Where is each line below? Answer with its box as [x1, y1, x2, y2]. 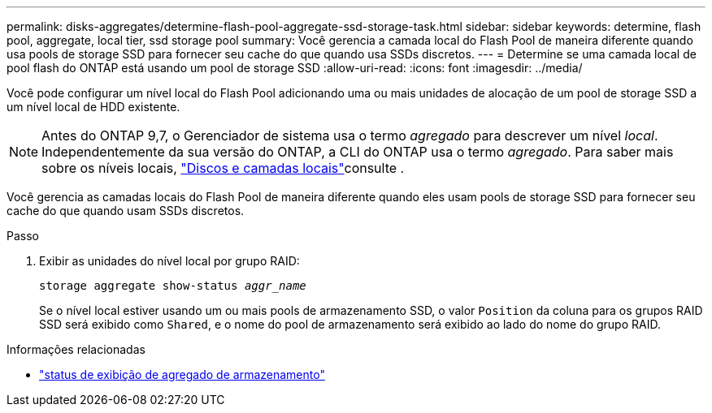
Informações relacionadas [7, 342, 145, 356]
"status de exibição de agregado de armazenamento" [39, 368, 325, 381]
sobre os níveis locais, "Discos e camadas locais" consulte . [41, 160, 405, 176]
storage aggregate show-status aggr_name [39, 279, 306, 292]
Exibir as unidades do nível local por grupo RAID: [39, 254, 300, 268]
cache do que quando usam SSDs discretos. [7, 204, 245, 217]
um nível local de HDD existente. [7, 100, 180, 114]
